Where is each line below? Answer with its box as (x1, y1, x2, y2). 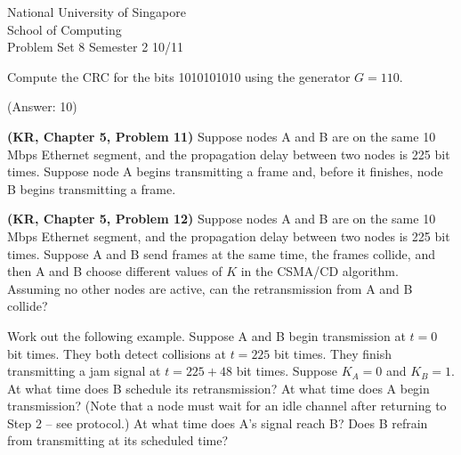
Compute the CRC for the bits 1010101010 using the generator (7, 67, 351, 85)
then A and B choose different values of (7, 262, 222, 280)
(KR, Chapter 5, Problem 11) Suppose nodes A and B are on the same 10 (7, 126, 436, 145)
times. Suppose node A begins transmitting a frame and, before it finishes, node (7, 162, 443, 181)
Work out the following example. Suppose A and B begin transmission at (7, 326, 406, 345)
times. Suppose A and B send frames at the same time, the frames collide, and (7, 244, 435, 263)
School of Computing (7, 20, 122, 38)
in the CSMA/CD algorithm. (240, 262, 399, 280)
